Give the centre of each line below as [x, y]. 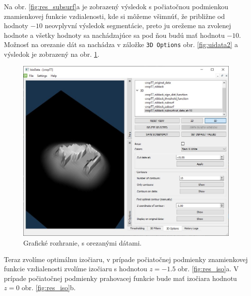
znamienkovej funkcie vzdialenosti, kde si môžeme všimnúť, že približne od [115, 16]
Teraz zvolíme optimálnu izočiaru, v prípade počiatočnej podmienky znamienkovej [126, 259]
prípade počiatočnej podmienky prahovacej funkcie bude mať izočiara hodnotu [120, 278]
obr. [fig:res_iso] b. [48, 288]
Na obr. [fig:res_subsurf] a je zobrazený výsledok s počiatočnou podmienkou [116, 6]
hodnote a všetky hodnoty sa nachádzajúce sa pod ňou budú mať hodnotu [114, 35]
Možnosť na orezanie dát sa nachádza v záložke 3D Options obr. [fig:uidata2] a [121, 44]
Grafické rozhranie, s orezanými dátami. [83, 242]
